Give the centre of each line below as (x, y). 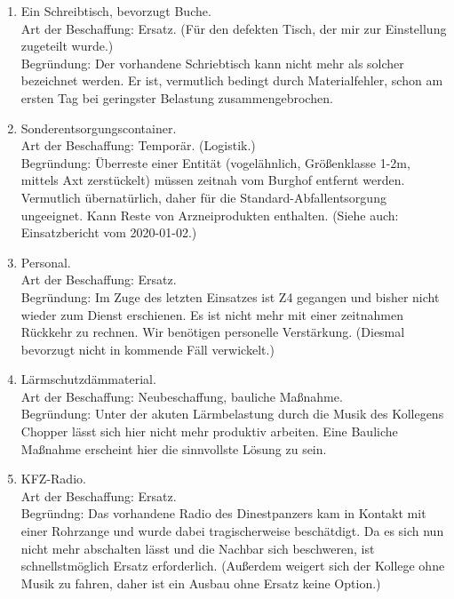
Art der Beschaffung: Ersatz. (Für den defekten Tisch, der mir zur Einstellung (234, 28)
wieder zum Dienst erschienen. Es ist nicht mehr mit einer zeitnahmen (212, 314)
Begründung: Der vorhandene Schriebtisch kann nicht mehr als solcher (212, 63)
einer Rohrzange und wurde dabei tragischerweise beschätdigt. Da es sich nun (232, 531)
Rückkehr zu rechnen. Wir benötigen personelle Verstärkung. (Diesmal (213, 332)
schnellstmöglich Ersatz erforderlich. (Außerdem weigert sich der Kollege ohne (233, 566)
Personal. (46, 262)
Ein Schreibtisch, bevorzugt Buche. (116, 11)
